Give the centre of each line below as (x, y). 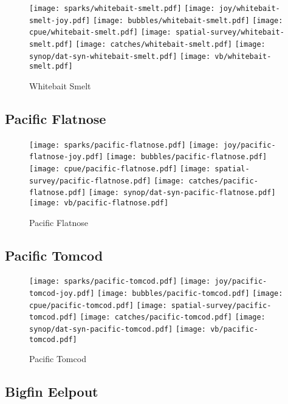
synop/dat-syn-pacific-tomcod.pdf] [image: (118, 330)
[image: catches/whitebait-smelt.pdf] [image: (170, 44)
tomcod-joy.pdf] (62, 294)
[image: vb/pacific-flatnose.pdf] (99, 203)
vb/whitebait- (243, 56)
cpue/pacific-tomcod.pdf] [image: (98, 305)
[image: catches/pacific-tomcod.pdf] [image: (173, 317)
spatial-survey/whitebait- (230, 33)
